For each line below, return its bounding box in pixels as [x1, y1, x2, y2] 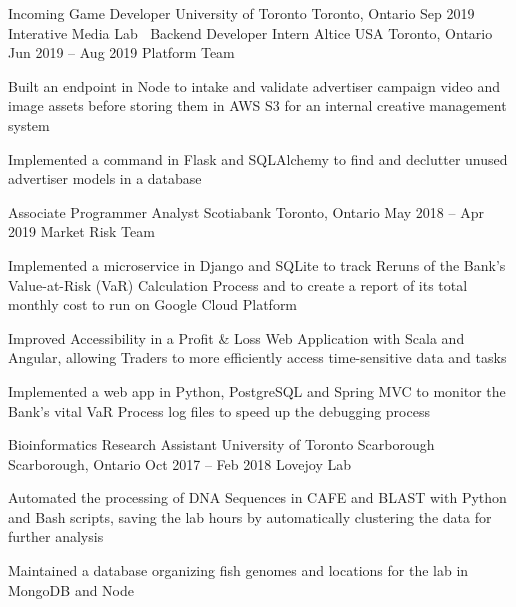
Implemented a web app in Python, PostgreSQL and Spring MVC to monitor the [8, 380, 506, 401]
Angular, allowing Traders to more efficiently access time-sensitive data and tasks [8, 347, 507, 368]
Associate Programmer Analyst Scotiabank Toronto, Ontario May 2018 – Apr [8, 201, 484, 222]
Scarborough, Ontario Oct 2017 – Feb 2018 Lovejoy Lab [8, 453, 351, 474]
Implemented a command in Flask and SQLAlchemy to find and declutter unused [8, 148, 508, 169]
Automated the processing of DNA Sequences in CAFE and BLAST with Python [8, 487, 507, 508]
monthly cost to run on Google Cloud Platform [8, 294, 298, 315]
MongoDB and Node [8, 579, 135, 600]
